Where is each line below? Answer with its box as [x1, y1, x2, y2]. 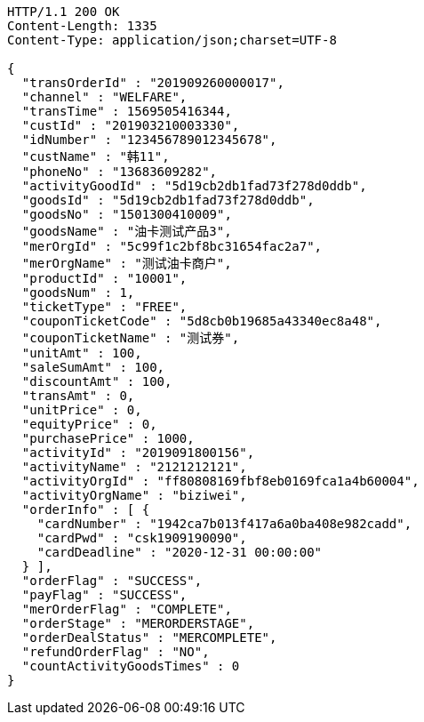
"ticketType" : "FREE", [21, 300, 188, 314]
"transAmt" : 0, [21, 389, 135, 403]
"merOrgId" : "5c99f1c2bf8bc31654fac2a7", [21, 239, 323, 253]
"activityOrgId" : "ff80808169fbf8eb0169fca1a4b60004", [21, 474, 420, 488]
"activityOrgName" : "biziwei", [21, 488, 247, 502]
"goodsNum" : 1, [21, 285, 135, 300]
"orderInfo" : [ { [21, 502, 150, 517]
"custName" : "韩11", [21, 149, 170, 164]
